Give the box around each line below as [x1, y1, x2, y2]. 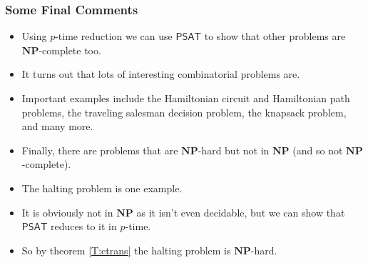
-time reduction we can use [55, 29, 173, 44]
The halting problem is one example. [21, 180, 183, 195]
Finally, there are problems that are [21, 142, 178, 157]
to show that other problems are [204, 29, 346, 44]
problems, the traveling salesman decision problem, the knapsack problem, [21, 104, 347, 119]
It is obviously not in [21, 204, 113, 219]
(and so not [292, 142, 343, 157]
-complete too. [39, 42, 101, 57]
